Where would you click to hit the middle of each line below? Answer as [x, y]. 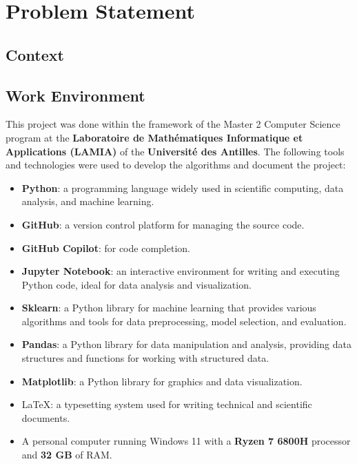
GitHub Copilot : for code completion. [106, 248]
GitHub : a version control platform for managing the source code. [163, 224]
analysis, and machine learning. [88, 201]
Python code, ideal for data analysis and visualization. [136, 284]
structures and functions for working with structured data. [145, 358]
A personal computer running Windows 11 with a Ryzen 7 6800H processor [186, 441]
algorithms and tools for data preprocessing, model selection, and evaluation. [184, 321]
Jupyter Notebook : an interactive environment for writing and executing [181, 271]
